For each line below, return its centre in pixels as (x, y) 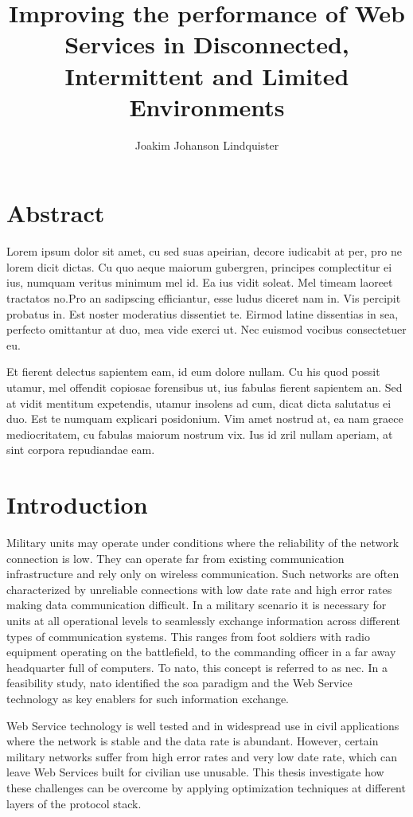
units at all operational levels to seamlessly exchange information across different (203, 621)
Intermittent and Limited (207, 75)
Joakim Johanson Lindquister (207, 145)
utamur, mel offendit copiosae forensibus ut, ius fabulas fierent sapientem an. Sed (205, 387)
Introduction (77, 504)
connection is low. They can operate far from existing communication (175, 558)
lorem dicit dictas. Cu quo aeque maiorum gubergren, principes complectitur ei (199, 266)
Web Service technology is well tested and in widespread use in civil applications (203, 725)
